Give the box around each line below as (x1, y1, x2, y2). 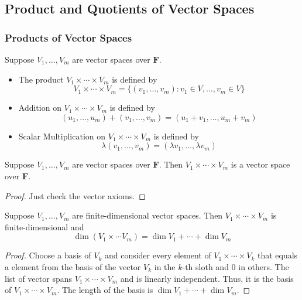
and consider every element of (104, 249, 211, 261)
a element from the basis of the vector (5, 260, 141, 272)
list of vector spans (5, 272, 72, 284)
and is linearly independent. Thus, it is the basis (120, 272, 294, 284)
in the (154, 260, 176, 272)
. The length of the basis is (57, 284, 153, 296)
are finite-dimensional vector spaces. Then (72, 209, 223, 221)
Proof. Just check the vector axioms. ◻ (5, 189, 146, 202)
